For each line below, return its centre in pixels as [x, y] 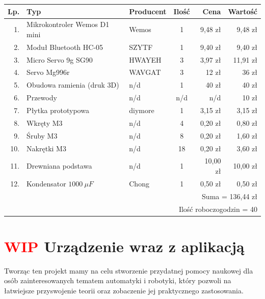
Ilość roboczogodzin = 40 [218, 209]
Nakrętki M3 [46, 148]
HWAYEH [145, 59]
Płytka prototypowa [58, 110]
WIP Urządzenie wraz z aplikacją [124, 246]
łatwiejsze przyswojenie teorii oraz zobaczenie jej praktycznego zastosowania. [124, 290]
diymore [142, 110]
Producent [148, 11]
